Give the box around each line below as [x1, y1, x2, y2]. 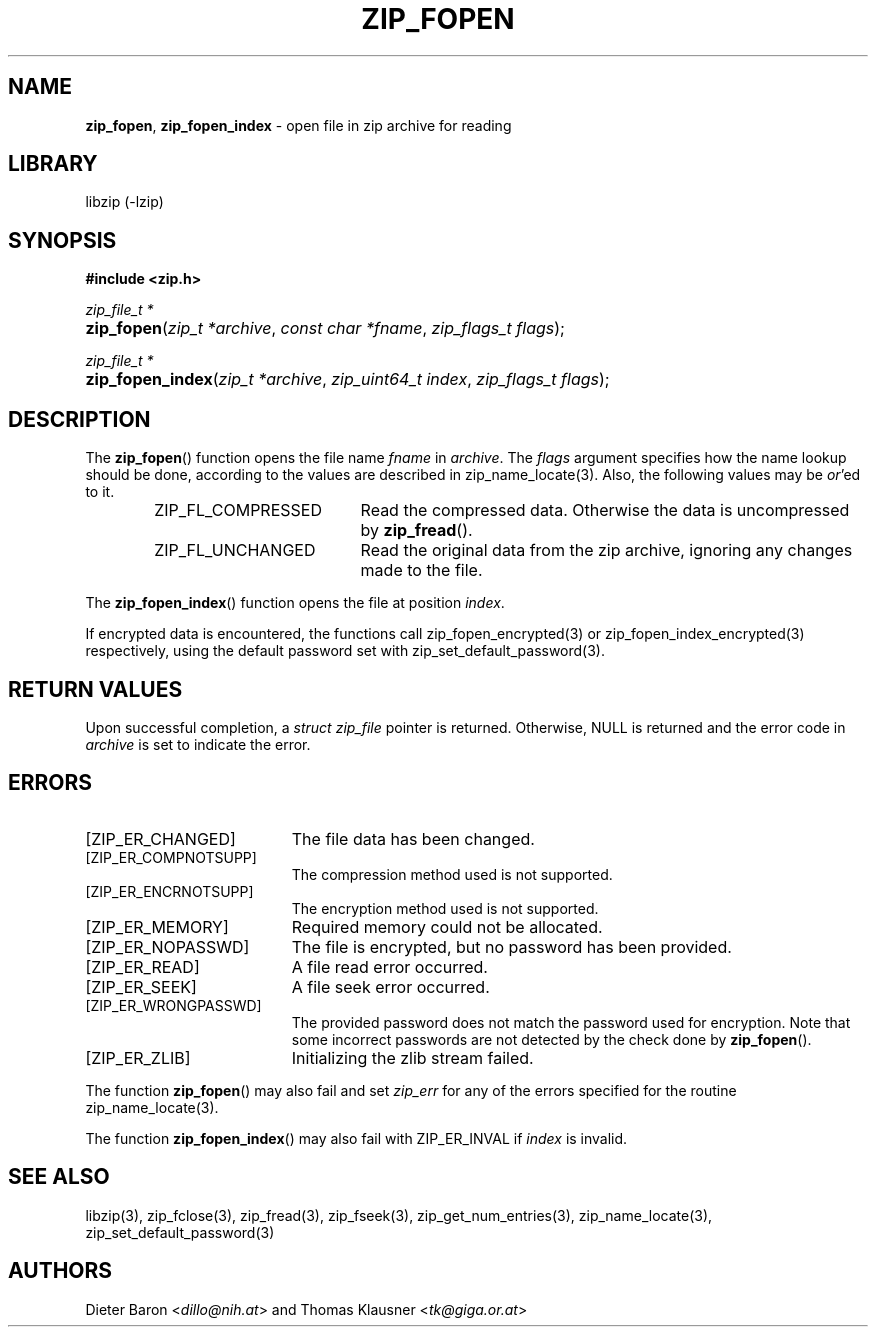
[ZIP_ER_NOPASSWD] [85, 936, 250, 957]
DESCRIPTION [8, 406, 151, 432]
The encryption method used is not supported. [291, 899, 599, 917]
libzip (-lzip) [85, 193, 164, 211]
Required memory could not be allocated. [291, 916, 603, 937]
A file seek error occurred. [291, 976, 490, 997]
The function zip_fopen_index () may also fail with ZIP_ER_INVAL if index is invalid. [85, 1129, 628, 1147]
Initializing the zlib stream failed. [291, 1047, 534, 1068]
